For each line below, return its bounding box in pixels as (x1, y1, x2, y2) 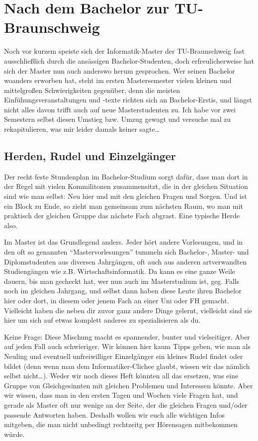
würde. (4, 429, 25, 439)
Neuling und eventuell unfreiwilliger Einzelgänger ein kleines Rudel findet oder (4, 351, 243, 361)
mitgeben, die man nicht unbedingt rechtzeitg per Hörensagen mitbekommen (4, 419, 238, 430)
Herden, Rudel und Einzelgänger (4, 148, 176, 164)
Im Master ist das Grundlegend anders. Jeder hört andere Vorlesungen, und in (4, 237, 243, 247)
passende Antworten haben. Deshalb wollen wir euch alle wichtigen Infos (4, 409, 225, 420)
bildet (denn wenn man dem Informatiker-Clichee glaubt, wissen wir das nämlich (4, 360, 250, 371)
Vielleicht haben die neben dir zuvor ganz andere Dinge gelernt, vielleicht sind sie (4, 305, 253, 315)
